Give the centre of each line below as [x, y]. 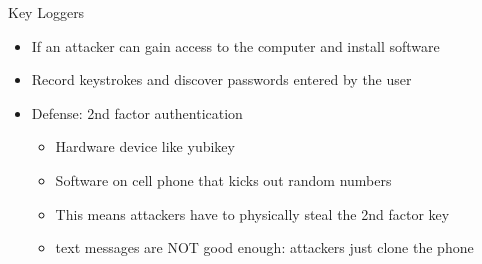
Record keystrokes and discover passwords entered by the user [221, 79]
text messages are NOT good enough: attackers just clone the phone [264, 247]
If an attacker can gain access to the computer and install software [235, 45]
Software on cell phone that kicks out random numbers [223, 179]
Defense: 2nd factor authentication [137, 112]
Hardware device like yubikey [145, 146]
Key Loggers [46, 12]
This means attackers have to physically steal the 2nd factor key [252, 213]
